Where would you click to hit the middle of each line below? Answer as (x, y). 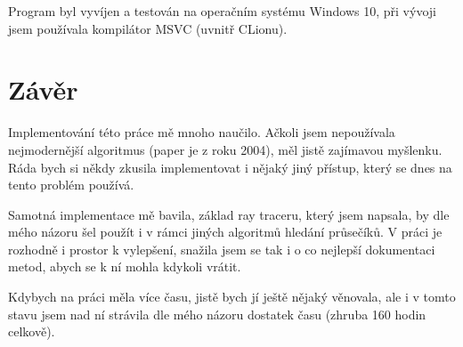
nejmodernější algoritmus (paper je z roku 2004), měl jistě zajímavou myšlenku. (225, 149)
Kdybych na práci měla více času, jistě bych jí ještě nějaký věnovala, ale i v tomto (232, 297)
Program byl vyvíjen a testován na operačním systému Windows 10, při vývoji (222, 11)
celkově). (32, 331)
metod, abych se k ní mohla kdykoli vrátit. (125, 266)
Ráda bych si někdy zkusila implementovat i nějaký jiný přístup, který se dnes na (230, 167)
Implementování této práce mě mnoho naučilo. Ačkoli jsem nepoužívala (202, 132)
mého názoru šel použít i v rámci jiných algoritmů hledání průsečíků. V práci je (225, 232)
